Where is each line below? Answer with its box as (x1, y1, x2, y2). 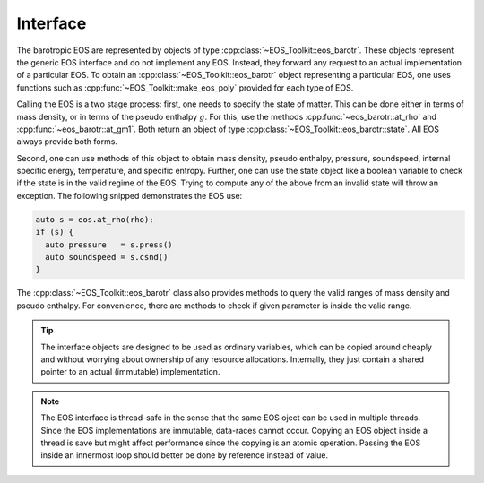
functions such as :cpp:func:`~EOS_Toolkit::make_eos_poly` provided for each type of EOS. (16, 82, 354, 93)
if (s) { (35, 227, 74, 237)
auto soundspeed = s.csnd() (45, 252, 169, 262)
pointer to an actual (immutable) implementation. (40, 367, 220, 377)
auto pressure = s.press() (45, 239, 174, 250)
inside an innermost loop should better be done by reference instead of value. (40, 450, 329, 461)
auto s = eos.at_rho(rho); (35, 214, 154, 224)
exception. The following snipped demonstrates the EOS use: (16, 190, 243, 201)
